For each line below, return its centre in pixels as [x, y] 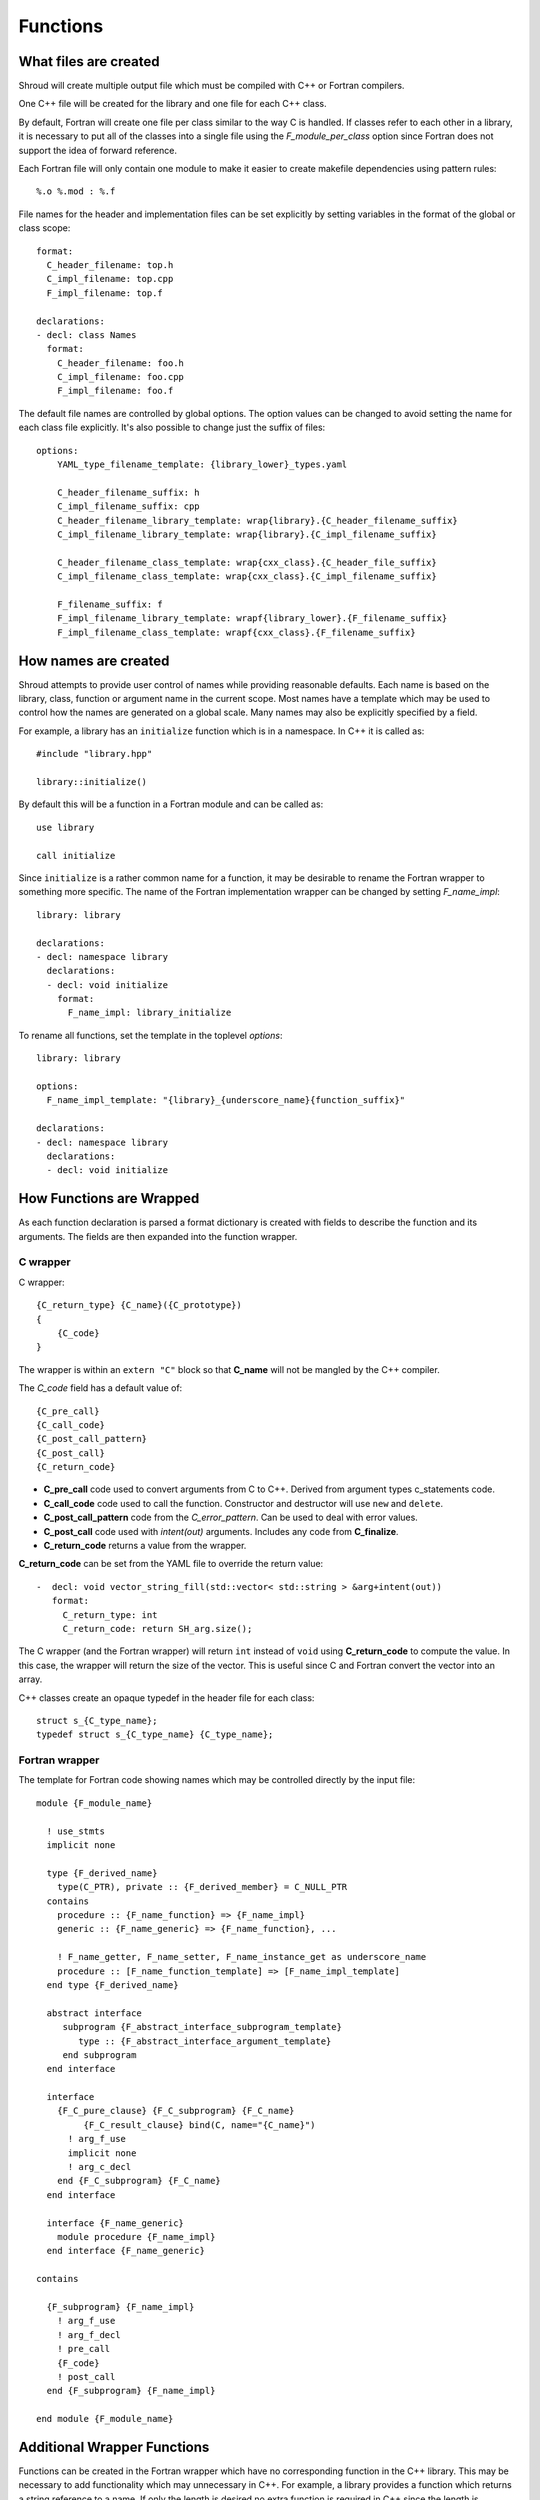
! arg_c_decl [99, 2167]
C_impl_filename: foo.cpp [120, 377]
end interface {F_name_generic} [125, 2251]
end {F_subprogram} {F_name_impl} [131, 2391]
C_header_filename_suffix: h [128, 492]
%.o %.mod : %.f [76, 191]
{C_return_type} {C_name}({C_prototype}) [139, 1305]
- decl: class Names [86, 334]
